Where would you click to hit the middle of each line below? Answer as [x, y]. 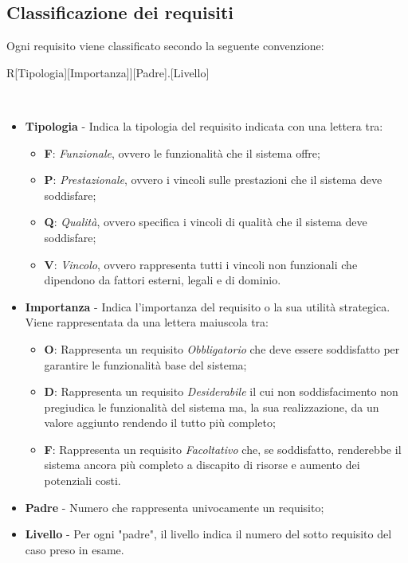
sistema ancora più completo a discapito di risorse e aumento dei [202, 465]
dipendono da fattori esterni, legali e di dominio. [163, 280]
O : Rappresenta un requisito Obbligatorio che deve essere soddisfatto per [222, 348]
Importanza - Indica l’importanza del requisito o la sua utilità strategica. [208, 306]
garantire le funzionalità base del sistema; [145, 364]
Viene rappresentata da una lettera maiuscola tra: [147, 322]
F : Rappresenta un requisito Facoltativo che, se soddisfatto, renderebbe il [223, 449]
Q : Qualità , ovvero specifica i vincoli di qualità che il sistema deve [206, 222]
